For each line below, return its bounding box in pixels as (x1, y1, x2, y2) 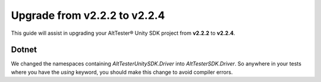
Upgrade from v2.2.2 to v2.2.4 (11, 9, 165, 22)
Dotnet (11, 45, 37, 55)
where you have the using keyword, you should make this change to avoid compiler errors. (11, 68, 233, 76)
